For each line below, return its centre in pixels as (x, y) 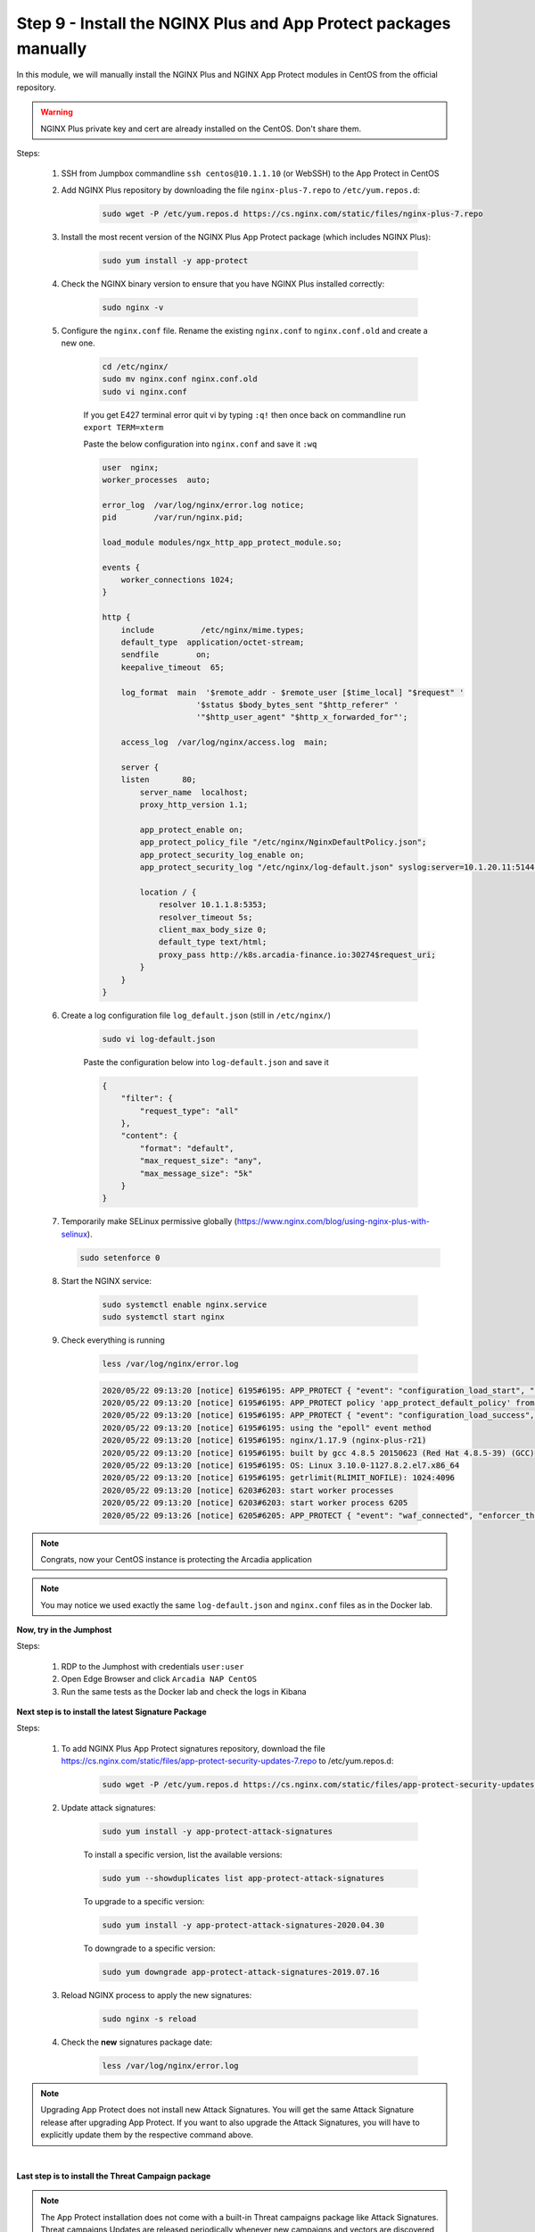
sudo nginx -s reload (149, 2019)
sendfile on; (166, 655)
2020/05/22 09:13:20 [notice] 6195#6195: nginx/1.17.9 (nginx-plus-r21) (264, 1441)
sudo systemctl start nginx (163, 1317)
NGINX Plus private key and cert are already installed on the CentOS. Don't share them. (201, 129)
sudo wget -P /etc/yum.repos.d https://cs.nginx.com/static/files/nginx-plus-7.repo (292, 213)
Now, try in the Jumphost (64, 1630)
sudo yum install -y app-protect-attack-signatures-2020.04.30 (243, 1925)
